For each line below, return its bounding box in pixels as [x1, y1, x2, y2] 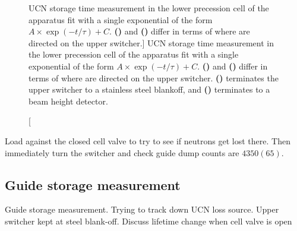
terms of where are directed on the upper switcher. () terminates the [29, 71, 279, 84]
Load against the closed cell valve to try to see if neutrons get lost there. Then [5, 134, 290, 147]
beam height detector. [29, 94, 108, 107]
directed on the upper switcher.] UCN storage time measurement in [29, 36, 274, 49]
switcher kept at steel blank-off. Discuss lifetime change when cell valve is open [5, 214, 292, 227]
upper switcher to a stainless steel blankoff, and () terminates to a [29, 83, 270, 96]
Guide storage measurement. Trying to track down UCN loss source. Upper [5, 203, 279, 216]
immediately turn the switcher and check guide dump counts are [5, 146, 239, 159]
